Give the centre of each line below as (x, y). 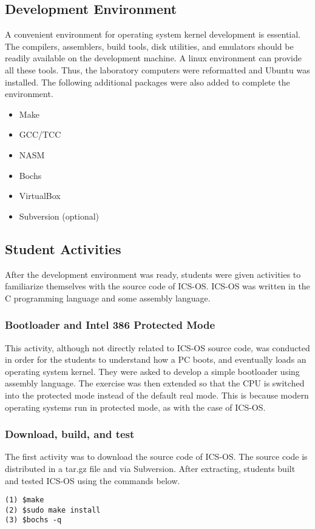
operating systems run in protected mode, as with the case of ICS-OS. (135, 407)
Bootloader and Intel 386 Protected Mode (110, 325)
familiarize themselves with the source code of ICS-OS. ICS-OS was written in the (157, 286)
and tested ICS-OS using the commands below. (93, 480)
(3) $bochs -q (33, 520)
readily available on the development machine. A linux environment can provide (153, 58)
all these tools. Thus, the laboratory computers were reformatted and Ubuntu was (157, 69)
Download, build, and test (70, 434)
